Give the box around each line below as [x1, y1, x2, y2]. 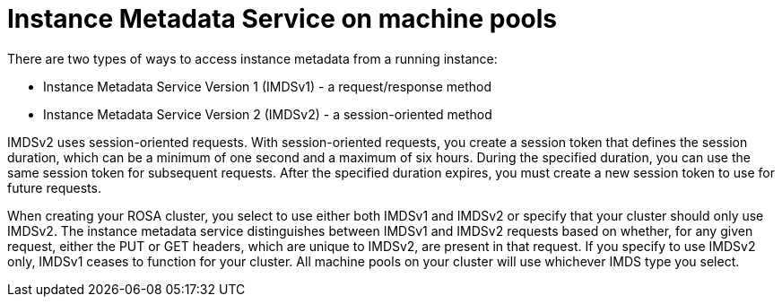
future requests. [7, 179, 101, 195]
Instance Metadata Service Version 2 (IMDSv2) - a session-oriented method [43, 106, 492, 122]
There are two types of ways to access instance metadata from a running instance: [7, 50, 498, 66]
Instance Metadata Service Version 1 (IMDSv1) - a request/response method [43, 78, 492, 94]
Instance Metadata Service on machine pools [7, 4, 557, 34]
